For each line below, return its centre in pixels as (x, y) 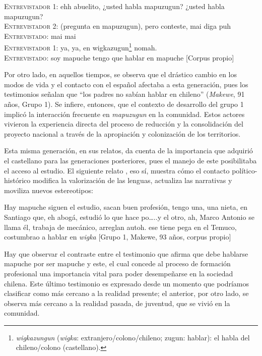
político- (245, 170)
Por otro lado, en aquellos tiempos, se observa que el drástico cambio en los (120, 74)
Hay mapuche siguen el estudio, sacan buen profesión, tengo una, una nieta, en (126, 207)
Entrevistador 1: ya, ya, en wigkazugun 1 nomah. (81, 47)
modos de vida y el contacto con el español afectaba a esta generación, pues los (126, 84)
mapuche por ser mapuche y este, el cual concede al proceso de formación (117, 263)
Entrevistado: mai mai (40, 36)
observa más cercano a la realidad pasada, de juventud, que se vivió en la (117, 303)
